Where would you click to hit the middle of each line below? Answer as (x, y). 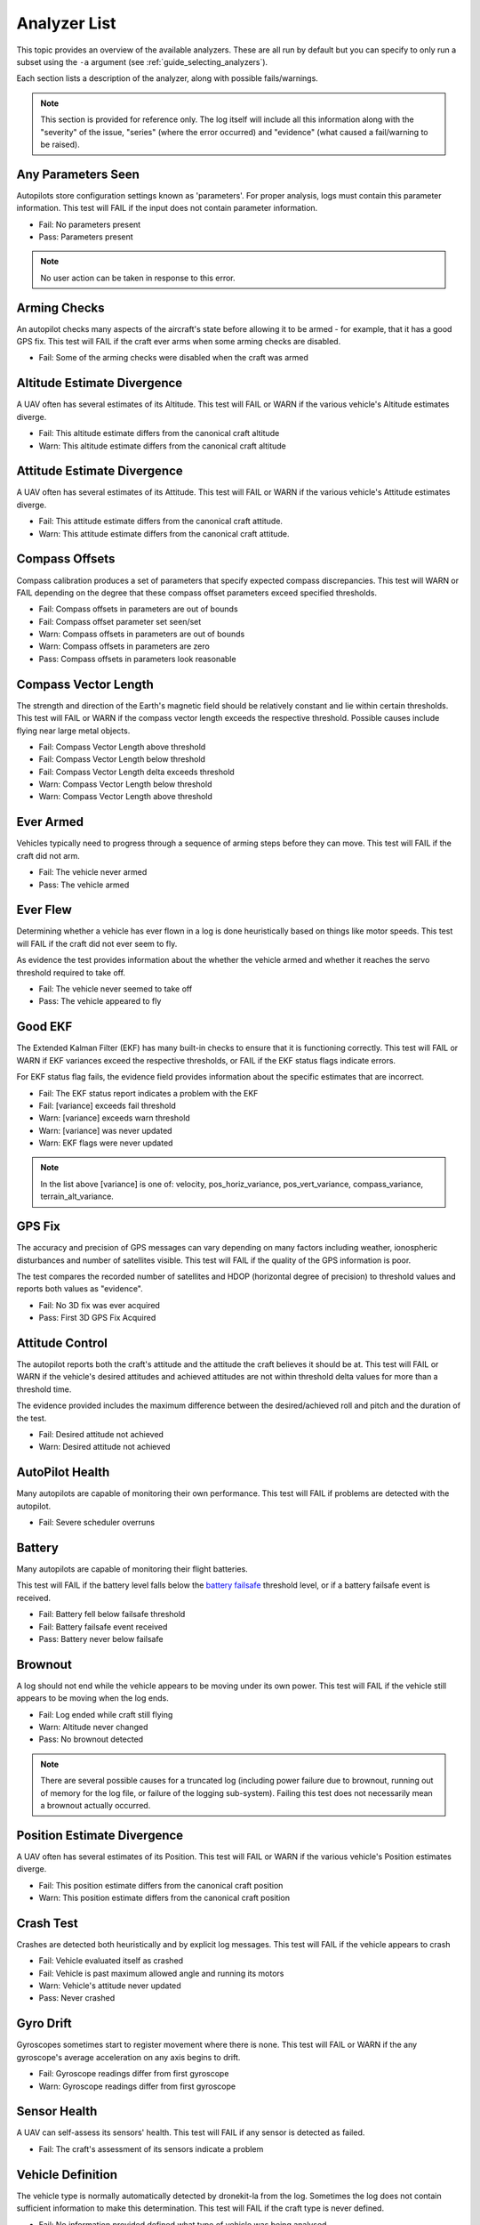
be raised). (60, 144)
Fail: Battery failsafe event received (103, 1626)
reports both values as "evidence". (80, 1289)
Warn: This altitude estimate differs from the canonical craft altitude (162, 446)
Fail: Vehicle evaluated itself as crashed (111, 1961)
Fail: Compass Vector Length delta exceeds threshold (136, 772)
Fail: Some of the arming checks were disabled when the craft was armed (173, 358)
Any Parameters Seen (78, 174)
